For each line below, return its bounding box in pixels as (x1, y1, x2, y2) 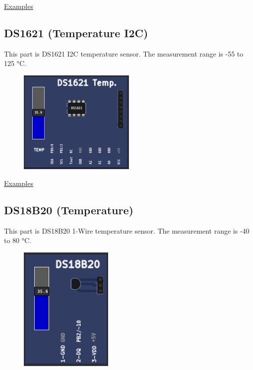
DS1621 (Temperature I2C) (4, 25, 148, 40)
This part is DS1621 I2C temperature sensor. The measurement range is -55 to (4, 48, 244, 59)
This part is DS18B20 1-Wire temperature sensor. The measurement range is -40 (4, 225, 250, 236)
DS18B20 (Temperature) (4, 202, 133, 217)
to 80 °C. (4, 235, 32, 246)
